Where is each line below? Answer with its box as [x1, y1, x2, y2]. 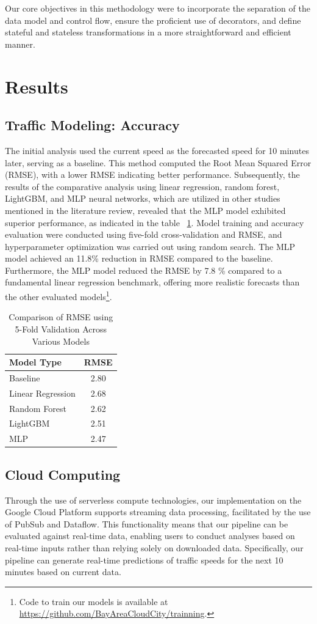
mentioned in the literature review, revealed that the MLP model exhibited [5, 204, 286, 216]
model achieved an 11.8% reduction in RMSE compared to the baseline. [5, 252, 273, 265]
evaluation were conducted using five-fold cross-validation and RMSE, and [5, 228, 282, 241]
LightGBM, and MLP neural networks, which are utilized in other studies [5, 192, 280, 205]
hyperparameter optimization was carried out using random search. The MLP [5, 240, 296, 252]
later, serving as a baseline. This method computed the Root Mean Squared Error [5, 156, 312, 169]
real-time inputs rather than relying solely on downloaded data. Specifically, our [5, 541, 304, 554]
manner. [5, 37, 35, 50]
